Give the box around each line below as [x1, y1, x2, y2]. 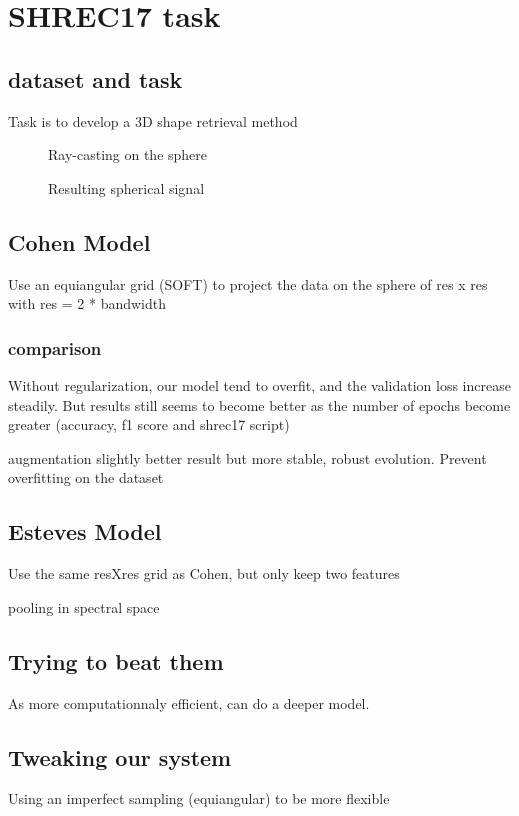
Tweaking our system [8, 741, 232, 772]
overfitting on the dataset [8, 467, 164, 488]
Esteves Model [8, 516, 162, 547]
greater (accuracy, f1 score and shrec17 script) [8, 414, 290, 435]
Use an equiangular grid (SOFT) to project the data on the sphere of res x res [8, 273, 488, 294]
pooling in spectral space [8, 596, 160, 617]
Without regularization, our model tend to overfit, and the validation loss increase [8, 374, 511, 395]
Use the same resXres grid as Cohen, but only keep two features [8, 563, 400, 584]
